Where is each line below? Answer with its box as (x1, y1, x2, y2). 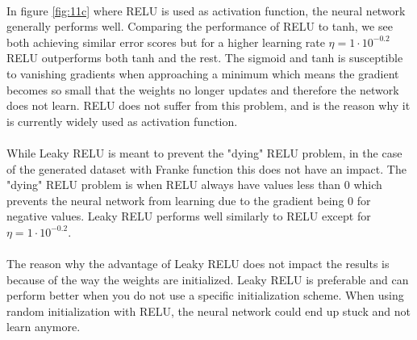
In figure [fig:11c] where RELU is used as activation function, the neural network (6, 2, 406, 19)
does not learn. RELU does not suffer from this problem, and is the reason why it (6, 97, 411, 114)
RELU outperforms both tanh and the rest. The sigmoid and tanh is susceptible (6, 49, 403, 66)
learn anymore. (6, 318, 81, 335)
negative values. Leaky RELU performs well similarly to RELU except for (6, 208, 371, 225)
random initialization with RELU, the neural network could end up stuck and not (6, 302, 411, 319)
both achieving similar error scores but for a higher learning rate (6, 33, 325, 50)
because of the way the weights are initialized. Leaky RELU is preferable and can (6, 271, 409, 288)
